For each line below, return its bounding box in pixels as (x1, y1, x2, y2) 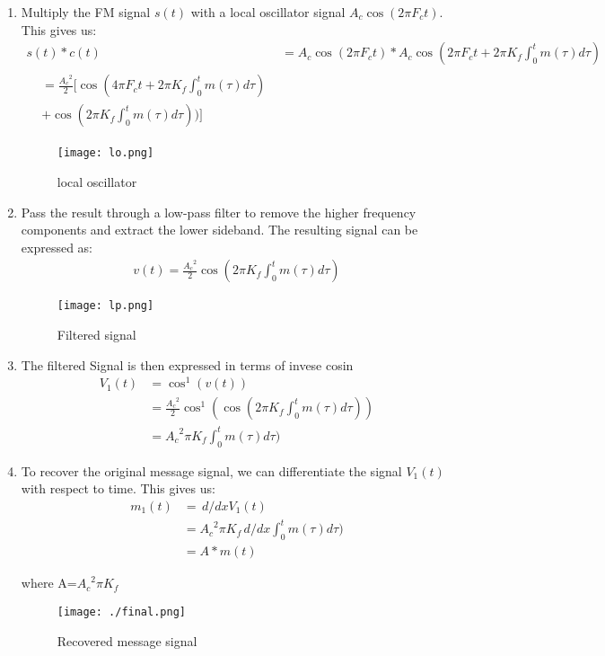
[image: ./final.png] (57, 605, 186, 618)
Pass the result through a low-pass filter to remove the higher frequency (21, 202, 416, 221)
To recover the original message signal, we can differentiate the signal (21, 461, 402, 480)
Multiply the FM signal (21, 3, 151, 21)
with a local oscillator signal (190, 3, 346, 21)
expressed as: (21, 237, 92, 256)
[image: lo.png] (57, 146, 154, 160)
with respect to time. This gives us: (21, 479, 215, 498)
